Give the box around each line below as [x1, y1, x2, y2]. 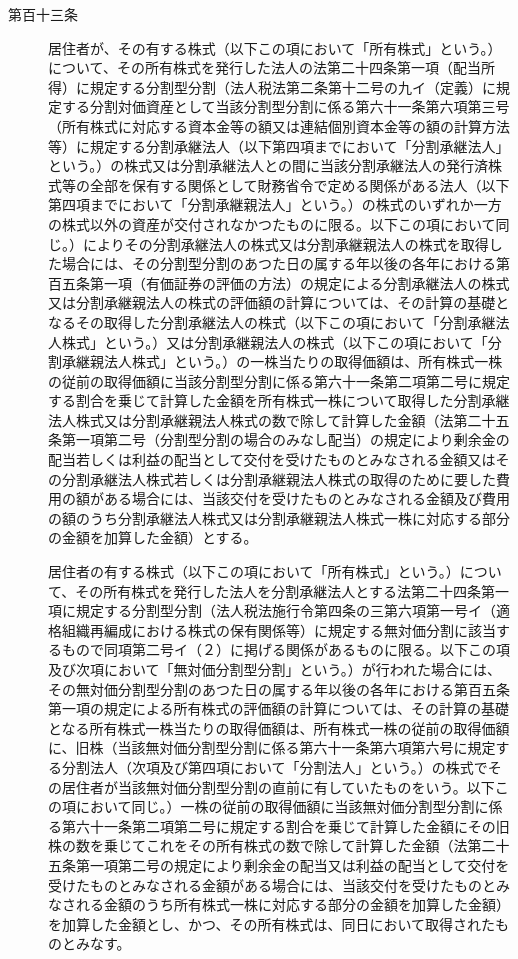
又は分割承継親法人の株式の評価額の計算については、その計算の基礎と [48, 292, 510, 313]
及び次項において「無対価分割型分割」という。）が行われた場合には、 [48, 659, 502, 679]
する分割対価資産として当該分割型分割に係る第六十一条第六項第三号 [61, 96, 510, 117]
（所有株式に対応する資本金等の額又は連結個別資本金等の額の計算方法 [48, 115, 510, 136]
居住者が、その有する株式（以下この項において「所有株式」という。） [48, 37, 502, 58]
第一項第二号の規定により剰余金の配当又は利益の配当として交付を [75, 854, 510, 875]
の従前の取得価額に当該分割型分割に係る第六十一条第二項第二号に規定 [48, 370, 510, 391]
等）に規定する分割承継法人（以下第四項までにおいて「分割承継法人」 [48, 135, 510, 156]
